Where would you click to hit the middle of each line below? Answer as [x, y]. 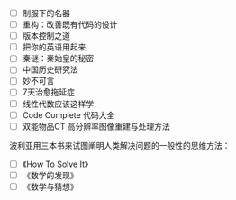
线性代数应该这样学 [58, 104]
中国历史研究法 [50, 69]
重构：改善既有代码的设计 [70, 24]
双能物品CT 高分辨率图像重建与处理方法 [96, 126]
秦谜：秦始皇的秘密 [58, 59]
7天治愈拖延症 [48, 92]
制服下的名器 [46, 13]
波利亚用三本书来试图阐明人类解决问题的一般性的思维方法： [120, 145]
